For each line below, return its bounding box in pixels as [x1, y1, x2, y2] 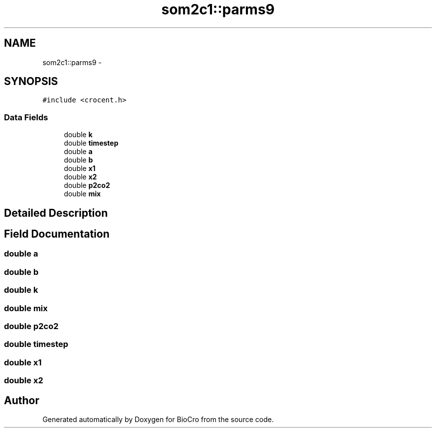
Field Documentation [4, 228, 109, 241]
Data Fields [4, 112, 48, 122]
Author [4, 394, 39, 407]
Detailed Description [4, 206, 108, 219]
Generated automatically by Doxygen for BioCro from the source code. [42, 415, 274, 424]
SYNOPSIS [4, 75, 58, 88]
